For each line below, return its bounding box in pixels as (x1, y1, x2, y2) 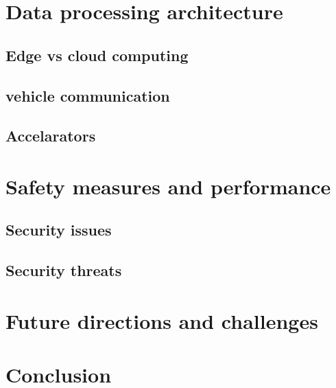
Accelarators (5, 125, 96, 146)
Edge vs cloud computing (5, 44, 189, 65)
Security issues (5, 219, 112, 240)
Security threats (5, 260, 122, 281)
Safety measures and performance (5, 172, 331, 200)
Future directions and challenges (5, 306, 318, 334)
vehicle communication (5, 84, 170, 106)
